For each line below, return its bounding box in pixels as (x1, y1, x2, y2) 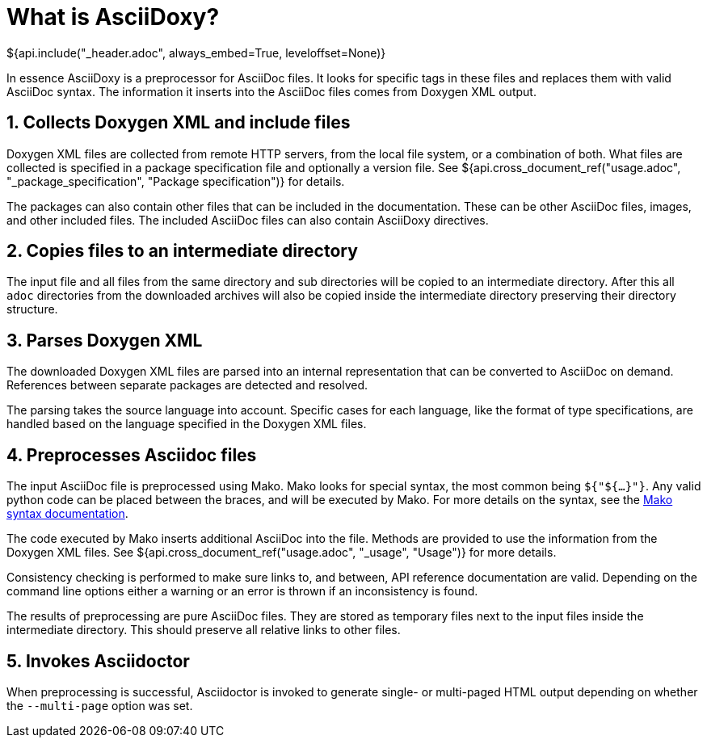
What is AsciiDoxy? (6, 3, 220, 31)
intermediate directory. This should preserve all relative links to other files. (6, 623, 401, 637)
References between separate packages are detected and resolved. (6, 378, 368, 393)
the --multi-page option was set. (6, 698, 193, 712)
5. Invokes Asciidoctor (6, 650, 190, 671)
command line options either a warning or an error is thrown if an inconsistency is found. (6, 584, 478, 599)
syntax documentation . (6, 507, 128, 521)
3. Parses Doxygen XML (6, 330, 203, 351)
